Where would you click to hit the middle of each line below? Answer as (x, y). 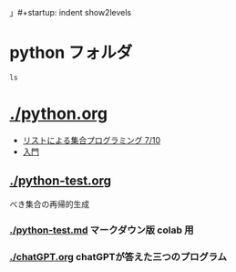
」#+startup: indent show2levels (71, 12)
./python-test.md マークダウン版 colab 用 (102, 230)
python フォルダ (71, 53)
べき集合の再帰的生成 (49, 204)
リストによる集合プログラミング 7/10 (92, 140)
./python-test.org (61, 181)
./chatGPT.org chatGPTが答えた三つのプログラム (118, 256)
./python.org (58, 114)
